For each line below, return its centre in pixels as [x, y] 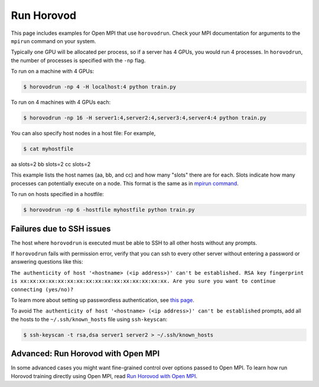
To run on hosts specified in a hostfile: [58, 194]
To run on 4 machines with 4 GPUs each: [61, 102]
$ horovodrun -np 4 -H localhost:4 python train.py [100, 87]
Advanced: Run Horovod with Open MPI [85, 354]
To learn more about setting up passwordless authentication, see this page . [103, 300]
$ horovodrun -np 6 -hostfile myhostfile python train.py [109, 210]
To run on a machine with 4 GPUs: [53, 71]
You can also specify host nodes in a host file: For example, [83, 134]
